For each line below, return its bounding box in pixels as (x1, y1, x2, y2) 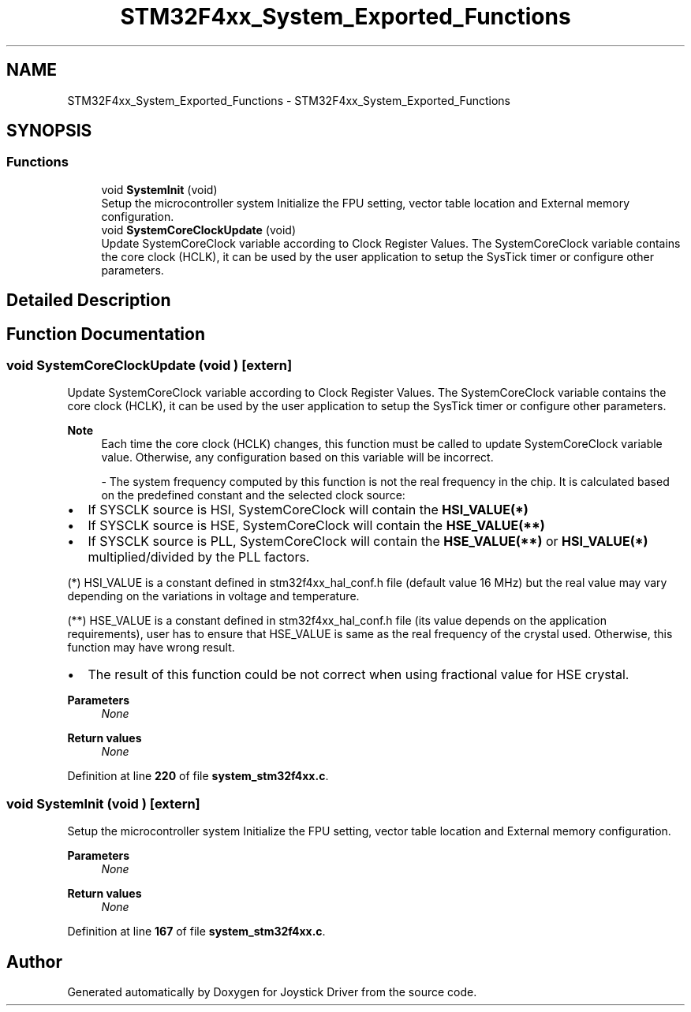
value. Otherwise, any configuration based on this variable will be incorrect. (101, 450, 494, 465)
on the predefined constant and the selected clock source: (101, 488, 405, 502)
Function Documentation (6, 323, 205, 344)
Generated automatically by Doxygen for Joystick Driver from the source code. (67, 985, 477, 999)
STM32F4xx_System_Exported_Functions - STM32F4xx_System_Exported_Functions (67, 93, 510, 107)
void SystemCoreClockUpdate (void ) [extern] (6, 357, 293, 374)
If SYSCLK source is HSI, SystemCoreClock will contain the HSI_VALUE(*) (88, 502, 529, 518)
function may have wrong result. (67, 640, 235, 655)
